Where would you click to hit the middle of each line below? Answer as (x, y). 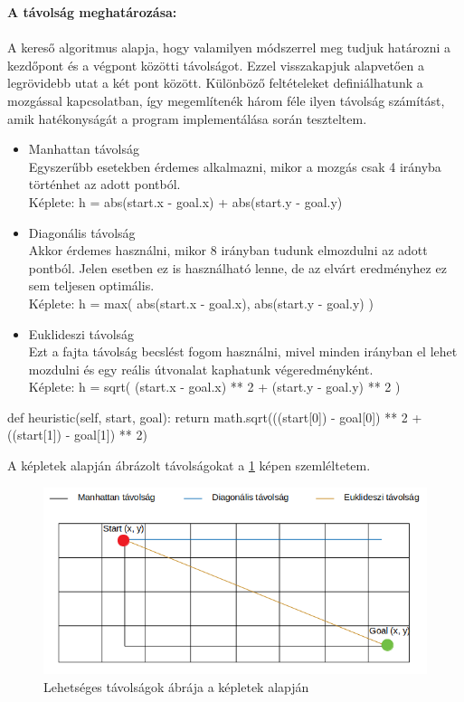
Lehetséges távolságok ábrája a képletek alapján (176, 686)
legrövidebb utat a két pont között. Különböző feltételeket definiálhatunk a (215, 83)
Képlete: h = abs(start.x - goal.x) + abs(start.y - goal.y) (185, 201)
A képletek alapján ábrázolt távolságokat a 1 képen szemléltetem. (189, 465)
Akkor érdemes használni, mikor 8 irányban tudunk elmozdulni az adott (228, 250)
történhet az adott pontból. (104, 184)
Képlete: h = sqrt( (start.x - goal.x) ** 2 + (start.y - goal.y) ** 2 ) (214, 387)
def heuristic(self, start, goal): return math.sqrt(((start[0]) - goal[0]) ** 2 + (215, 417)
